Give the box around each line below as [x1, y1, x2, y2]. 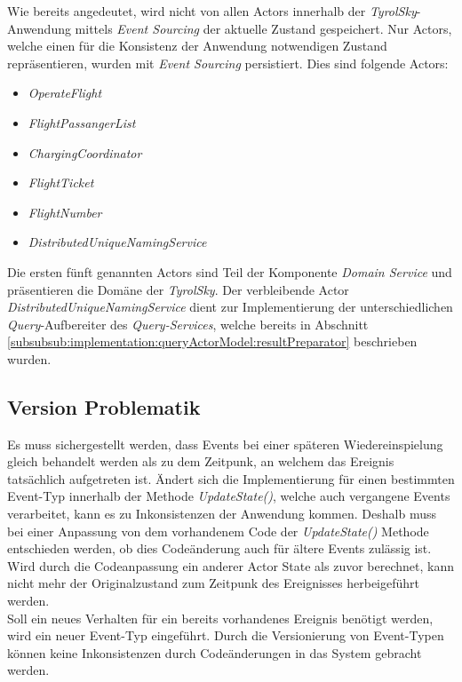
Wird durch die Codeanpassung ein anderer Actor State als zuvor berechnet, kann [7, 556, 454, 575]
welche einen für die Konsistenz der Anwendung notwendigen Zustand [7, 36, 387, 55]
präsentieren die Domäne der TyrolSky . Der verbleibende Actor [7, 280, 349, 298]
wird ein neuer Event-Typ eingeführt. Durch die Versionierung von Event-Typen [7, 626, 444, 645]
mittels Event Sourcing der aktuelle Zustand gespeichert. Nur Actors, [75, 19, 452, 37]
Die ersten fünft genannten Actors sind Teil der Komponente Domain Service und [7, 262, 452, 281]
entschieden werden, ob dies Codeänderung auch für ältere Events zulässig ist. [7, 539, 432, 558]
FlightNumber [28, 202, 102, 221]
